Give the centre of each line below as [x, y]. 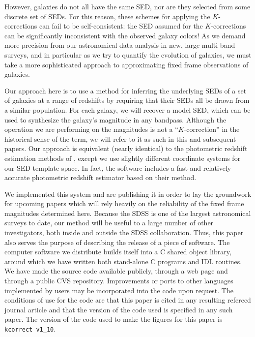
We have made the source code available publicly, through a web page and [116, 271]
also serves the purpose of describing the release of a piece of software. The [117, 242]
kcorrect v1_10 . [30, 329]
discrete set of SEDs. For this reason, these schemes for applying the [107, 16]
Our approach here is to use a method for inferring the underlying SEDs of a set [126, 90]
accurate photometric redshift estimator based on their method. [100, 177]
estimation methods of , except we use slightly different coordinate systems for [123, 158]
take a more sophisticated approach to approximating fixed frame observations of [127, 64]
